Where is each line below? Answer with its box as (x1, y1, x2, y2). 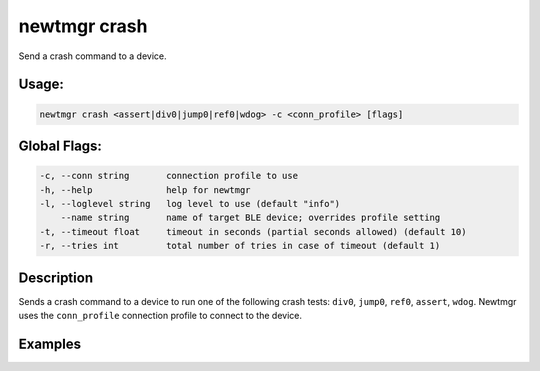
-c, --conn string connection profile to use (39, 170, 299, 182)
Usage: (18, 76, 65, 93)
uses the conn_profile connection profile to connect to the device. (18, 309, 302, 321)
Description (18, 269, 94, 286)
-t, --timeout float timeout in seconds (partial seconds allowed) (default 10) (39, 226, 467, 237)
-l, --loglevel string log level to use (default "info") (39, 198, 341, 209)
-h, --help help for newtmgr (39, 184, 251, 195)
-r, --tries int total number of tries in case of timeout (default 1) (39, 240, 441, 252)
